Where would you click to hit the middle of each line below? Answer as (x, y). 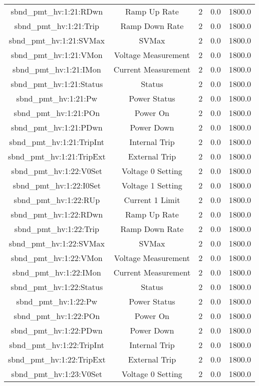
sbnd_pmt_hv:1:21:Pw (57, 98)
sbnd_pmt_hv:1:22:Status (57, 287)
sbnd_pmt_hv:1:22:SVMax (57, 243)
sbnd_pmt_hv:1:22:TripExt (57, 359)
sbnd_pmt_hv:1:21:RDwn (57, 11)
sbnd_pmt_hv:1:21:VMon (57, 55)
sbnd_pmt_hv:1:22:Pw (57, 301)
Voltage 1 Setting (152, 185)
